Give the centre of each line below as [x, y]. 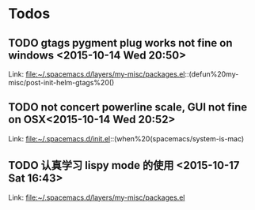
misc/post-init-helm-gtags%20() [61, 82]
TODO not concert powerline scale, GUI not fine [128, 107]
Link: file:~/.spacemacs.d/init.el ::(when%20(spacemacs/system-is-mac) [126, 138]
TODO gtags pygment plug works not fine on [120, 43]
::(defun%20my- [212, 74]
